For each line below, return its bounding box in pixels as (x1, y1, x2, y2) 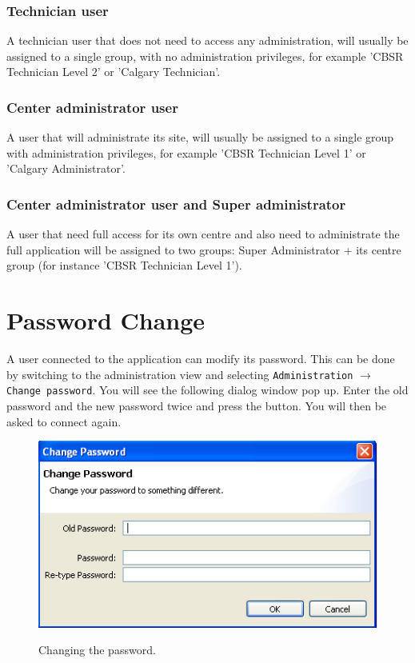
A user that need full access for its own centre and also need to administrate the (6, 226, 400, 242)
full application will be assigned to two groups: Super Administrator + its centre (6, 241, 401, 258)
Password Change (6, 304, 206, 337)
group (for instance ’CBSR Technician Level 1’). (6, 257, 242, 274)
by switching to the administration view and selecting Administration (6, 365, 353, 382)
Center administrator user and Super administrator (6, 194, 346, 214)
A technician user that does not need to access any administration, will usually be (6, 32, 409, 49)
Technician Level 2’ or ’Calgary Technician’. (6, 63, 221, 80)
